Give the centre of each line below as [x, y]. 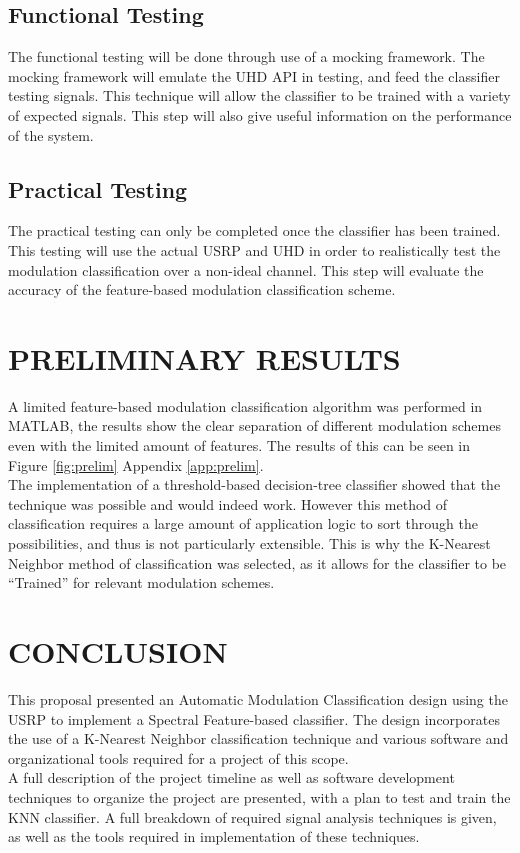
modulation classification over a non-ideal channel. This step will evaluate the [246, 269]
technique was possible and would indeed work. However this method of [228, 503]
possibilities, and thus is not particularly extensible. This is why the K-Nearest [249, 543]
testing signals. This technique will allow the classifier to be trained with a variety [259, 95]
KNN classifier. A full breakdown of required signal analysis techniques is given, [252, 816]
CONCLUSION [118, 651]
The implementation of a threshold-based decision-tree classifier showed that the [254, 484]
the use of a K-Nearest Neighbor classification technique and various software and [258, 738]
